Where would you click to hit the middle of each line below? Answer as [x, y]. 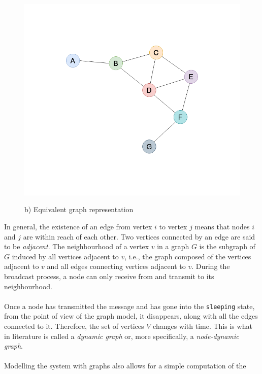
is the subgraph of [227, 246]
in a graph [173, 246]
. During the [211, 266]
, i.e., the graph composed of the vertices [188, 256]
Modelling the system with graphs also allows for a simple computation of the [125, 366]
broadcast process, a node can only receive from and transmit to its [109, 276]
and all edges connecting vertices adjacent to [116, 266]
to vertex [173, 227]
